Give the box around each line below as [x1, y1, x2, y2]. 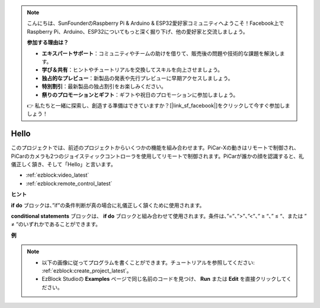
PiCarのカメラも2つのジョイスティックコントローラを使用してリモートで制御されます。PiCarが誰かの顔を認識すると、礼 [11, 153, 305, 160]
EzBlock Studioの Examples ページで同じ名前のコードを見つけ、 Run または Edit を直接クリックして [41, 275, 287, 283]
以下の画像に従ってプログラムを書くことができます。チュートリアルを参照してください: [41, 259, 255, 266]
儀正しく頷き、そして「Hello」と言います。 [11, 160, 116, 168]
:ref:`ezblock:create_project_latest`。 [41, 267, 132, 274]
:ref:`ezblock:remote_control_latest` [25, 180, 113, 187]
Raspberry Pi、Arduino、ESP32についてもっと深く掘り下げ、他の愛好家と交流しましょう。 [27, 28, 248, 35]
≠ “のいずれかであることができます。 [11, 221, 101, 228]
